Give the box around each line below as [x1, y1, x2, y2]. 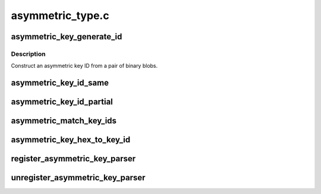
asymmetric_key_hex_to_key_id [11, 134, 131, 145]
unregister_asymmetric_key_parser [11, 173, 146, 183]
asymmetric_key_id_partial [11, 97, 113, 107]
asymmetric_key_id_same [11, 78, 109, 88]
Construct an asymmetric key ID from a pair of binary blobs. [11, 62, 158, 70]
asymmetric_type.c [11, 9, 109, 22]
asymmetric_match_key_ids [11, 116, 117, 126]
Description [11, 49, 46, 58]
